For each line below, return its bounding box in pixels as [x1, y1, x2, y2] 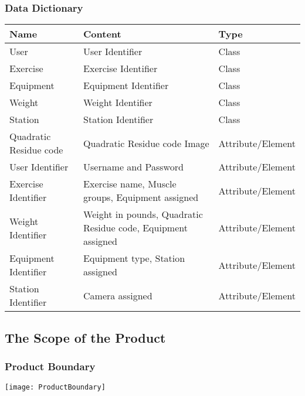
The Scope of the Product [5, 328, 166, 346]
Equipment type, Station [83, 251, 185, 265]
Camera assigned [83, 288, 152, 302]
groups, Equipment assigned [83, 190, 199, 204]
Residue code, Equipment [83, 221, 188, 235]
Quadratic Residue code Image [83, 136, 209, 150]
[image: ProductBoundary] [5, 383, 106, 392]
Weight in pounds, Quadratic [83, 207, 203, 221]
